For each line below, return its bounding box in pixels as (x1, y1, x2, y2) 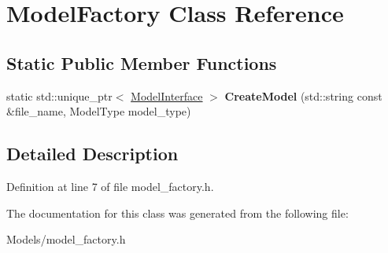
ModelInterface (131, 87, 203, 104)
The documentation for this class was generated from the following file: (6, 204, 349, 221)
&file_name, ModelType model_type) (6, 103, 191, 119)
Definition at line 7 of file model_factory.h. (6, 178, 214, 194)
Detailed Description (6, 141, 179, 166)
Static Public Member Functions (6, 50, 277, 75)
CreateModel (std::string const (224, 87, 382, 104)
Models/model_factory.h (6, 231, 126, 247)
